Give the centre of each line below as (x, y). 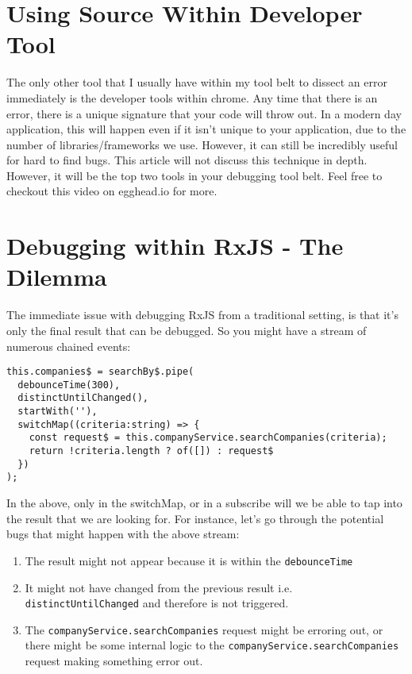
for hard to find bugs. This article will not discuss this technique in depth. (187, 160)
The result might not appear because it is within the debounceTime (189, 560)
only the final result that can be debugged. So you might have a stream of (187, 330)
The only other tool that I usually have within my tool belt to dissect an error (197, 82)
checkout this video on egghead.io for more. (112, 191)
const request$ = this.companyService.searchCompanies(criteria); (208, 438)
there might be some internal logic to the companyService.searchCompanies (212, 645)
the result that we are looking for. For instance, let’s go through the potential (195, 518)
